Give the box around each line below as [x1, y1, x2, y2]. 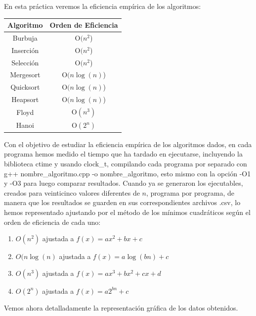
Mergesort [10, 69, 41, 80]
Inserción [11, 45, 39, 55]
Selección [11, 57, 39, 67]
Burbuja [12, 32, 38, 43]
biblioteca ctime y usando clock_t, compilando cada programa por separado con [4, 158, 247, 168]
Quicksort [10, 82, 40, 92]
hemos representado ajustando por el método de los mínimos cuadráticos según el [4, 207, 251, 217]
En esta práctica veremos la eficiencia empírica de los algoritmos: [4, 1, 201, 11]
